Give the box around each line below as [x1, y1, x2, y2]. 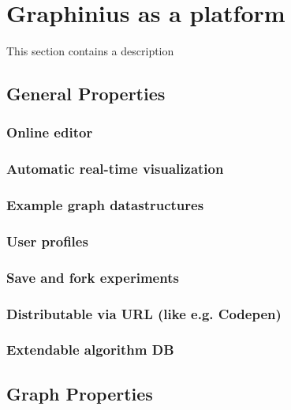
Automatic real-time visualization [6, 159, 224, 179]
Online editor [6, 122, 93, 142]
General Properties [6, 81, 166, 106]
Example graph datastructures [6, 195, 204, 215]
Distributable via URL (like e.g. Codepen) [6, 303, 282, 323]
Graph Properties [6, 381, 153, 405]
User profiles [6, 231, 88, 250]
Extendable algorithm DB [6, 340, 174, 359]
